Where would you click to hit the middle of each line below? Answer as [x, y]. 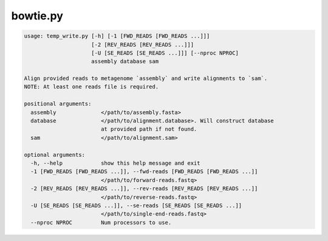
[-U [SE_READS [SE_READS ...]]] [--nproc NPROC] [165, 53]
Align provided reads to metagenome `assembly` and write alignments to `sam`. [146, 78]
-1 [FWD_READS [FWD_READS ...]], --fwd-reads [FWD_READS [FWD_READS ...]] [144, 172]
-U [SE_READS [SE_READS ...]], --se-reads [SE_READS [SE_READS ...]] [136, 205]
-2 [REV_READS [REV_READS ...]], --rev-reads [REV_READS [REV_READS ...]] [144, 189]
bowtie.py [37, 16]
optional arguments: [54, 155]
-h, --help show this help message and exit [115, 163]
